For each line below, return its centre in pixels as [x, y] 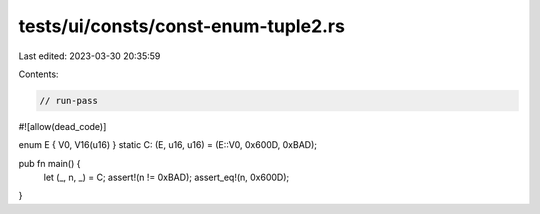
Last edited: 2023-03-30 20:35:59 [89, 56]
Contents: [38, 74]
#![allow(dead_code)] [62, 126]
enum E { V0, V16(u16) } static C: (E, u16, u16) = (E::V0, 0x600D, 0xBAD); [167, 145]
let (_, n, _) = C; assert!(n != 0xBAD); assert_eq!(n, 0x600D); [166, 177]
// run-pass [69, 100]
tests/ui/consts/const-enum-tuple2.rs [181, 26]
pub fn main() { [49, 163]
